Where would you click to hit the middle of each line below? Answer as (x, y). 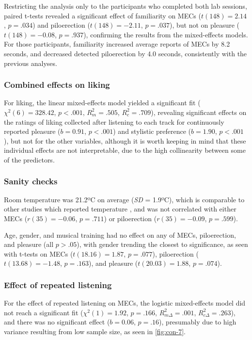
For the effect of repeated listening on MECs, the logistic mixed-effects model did (125, 303)
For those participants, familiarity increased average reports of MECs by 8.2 (117, 44)
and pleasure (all (29, 244)
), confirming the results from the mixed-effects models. (166, 34)
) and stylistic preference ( (152, 131)
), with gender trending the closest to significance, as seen (162, 244)
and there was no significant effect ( (57, 322)
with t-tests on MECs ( (39, 253)
